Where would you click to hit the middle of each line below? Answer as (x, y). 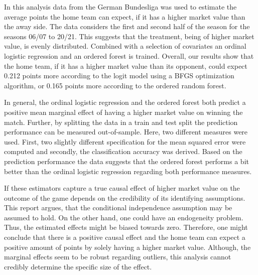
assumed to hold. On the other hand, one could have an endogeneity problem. (124, 217)
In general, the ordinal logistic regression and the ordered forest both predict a (125, 102)
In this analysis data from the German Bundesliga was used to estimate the (120, 7)
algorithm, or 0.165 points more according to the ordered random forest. (115, 85)
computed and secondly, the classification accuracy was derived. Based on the (123, 151)
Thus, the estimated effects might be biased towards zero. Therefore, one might (126, 227)
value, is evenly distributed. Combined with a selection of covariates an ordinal (125, 46)
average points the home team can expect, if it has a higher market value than (125, 16)
